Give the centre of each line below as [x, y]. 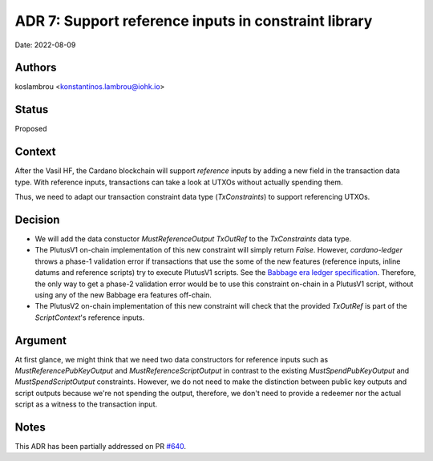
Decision [37, 219]
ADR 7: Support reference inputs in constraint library [194, 21]
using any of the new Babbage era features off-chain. [123, 295]
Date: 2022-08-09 [45, 45]
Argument [41, 340]
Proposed [31, 129]
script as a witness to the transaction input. [86, 404]
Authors [36, 68]
